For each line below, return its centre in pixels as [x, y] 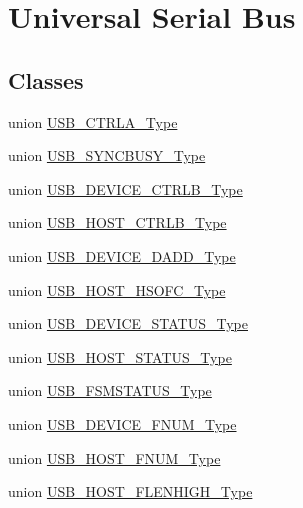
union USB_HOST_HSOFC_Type [117, 289]
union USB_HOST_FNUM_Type [114, 457]
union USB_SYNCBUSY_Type [107, 155]
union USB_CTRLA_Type [93, 121]
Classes [46, 79]
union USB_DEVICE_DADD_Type [122, 255]
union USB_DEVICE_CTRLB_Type [125, 188]
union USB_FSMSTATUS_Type [110, 390]
